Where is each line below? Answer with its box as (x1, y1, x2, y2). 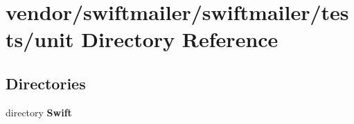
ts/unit (6, 25, 74, 53)
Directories (6, 72, 86, 94)
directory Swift (6, 105, 72, 119)
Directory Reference (81, 25, 278, 53)
